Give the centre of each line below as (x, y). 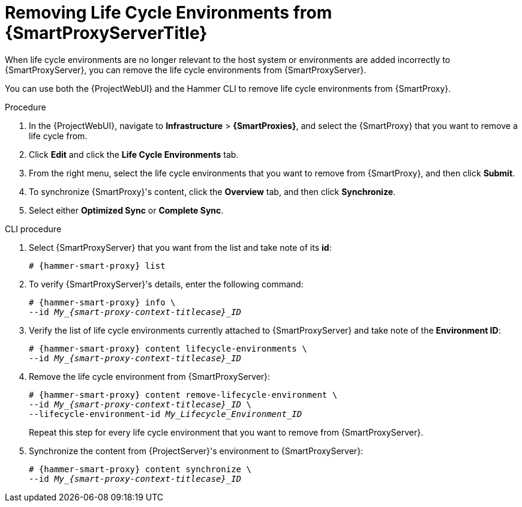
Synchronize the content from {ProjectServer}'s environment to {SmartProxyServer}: (196, 451)
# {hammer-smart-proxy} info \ (102, 302)
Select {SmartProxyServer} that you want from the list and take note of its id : (180, 247)
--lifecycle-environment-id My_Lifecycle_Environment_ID (166, 414)
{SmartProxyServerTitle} (106, 33)
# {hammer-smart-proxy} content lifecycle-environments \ (168, 348)
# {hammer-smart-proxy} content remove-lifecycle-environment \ (183, 394)
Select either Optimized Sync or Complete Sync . (126, 210)
